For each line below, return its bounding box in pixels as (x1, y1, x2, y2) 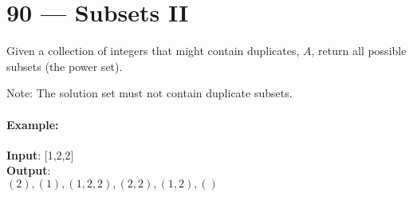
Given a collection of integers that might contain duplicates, (6, 42, 300, 59)
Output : (6, 162, 51, 179)
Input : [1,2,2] (6, 146, 74, 163)
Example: (6, 116, 59, 132)
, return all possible (311, 42, 407, 59)
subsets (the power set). (6, 57, 123, 74)
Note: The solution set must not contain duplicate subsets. (6, 85, 293, 101)
